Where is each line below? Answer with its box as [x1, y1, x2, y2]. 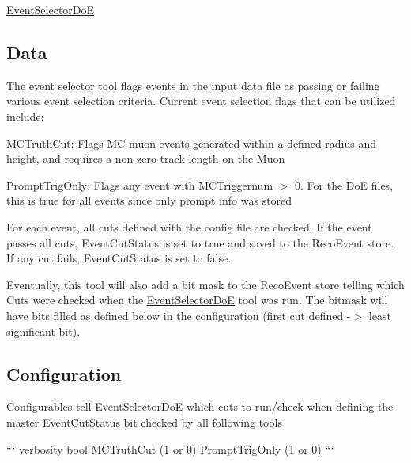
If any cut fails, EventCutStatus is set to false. [6, 250, 232, 266]
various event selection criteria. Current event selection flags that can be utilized [6, 92, 396, 109]
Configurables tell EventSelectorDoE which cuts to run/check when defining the [6, 398, 394, 415]
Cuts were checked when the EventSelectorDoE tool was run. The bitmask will [6, 292, 388, 308]
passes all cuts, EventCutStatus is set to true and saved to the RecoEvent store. [6, 234, 394, 250]
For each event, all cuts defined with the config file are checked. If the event [6, 218, 372, 235]
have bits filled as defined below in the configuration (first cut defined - [6, 307, 351, 323]
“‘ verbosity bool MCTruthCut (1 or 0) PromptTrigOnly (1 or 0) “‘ [6, 440, 334, 457]
